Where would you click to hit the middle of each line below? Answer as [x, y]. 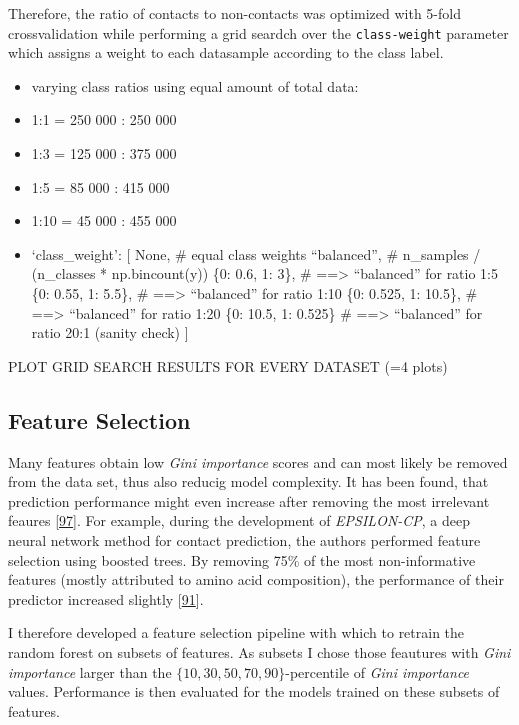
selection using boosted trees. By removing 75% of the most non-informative [242, 559]
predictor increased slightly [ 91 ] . [106, 598]
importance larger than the [90, 671]
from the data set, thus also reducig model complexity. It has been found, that [248, 481]
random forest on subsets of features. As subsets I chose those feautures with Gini [259, 651]
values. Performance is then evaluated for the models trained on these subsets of [254, 691]
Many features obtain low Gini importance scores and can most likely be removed [258, 461]
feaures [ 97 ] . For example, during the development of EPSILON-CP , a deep [239, 520]
